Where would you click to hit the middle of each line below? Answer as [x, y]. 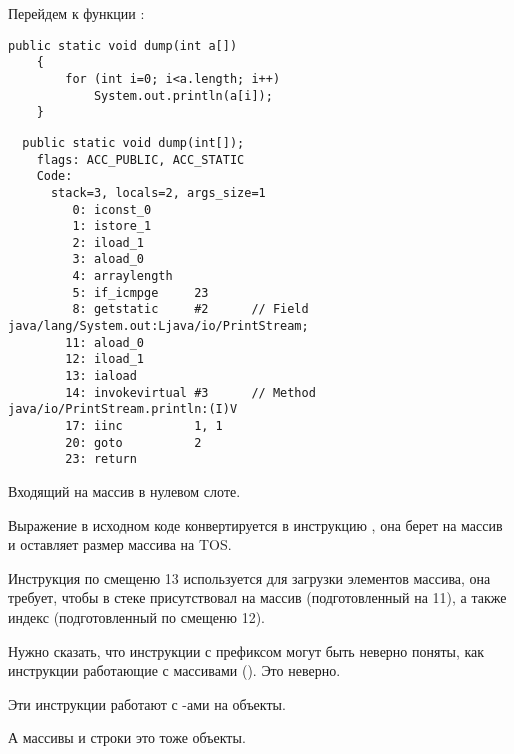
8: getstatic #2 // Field [190, 309]
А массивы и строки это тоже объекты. [127, 737]
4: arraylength [122, 276]
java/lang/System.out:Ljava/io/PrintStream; [158, 326]
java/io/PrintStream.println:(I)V [123, 409]
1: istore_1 [112, 226]
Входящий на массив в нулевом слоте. [124, 491]
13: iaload [101, 376]
